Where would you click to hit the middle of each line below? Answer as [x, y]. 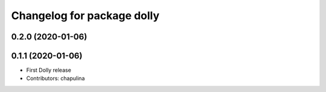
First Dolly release [49, 70]
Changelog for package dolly [85, 16]
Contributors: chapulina [56, 78]
